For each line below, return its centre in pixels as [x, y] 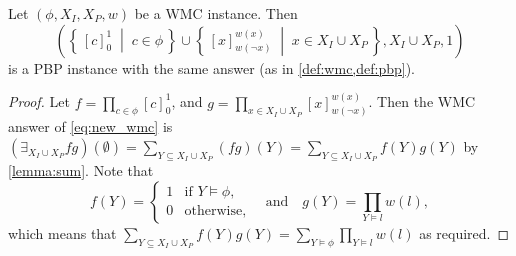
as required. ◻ [464, 232]
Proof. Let [39, 101]
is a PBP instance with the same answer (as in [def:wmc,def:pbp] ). [212, 67]
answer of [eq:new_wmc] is [90, 126]
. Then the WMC [422, 101]
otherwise [213, 211]
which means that [62, 232]
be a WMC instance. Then [216, 13]
